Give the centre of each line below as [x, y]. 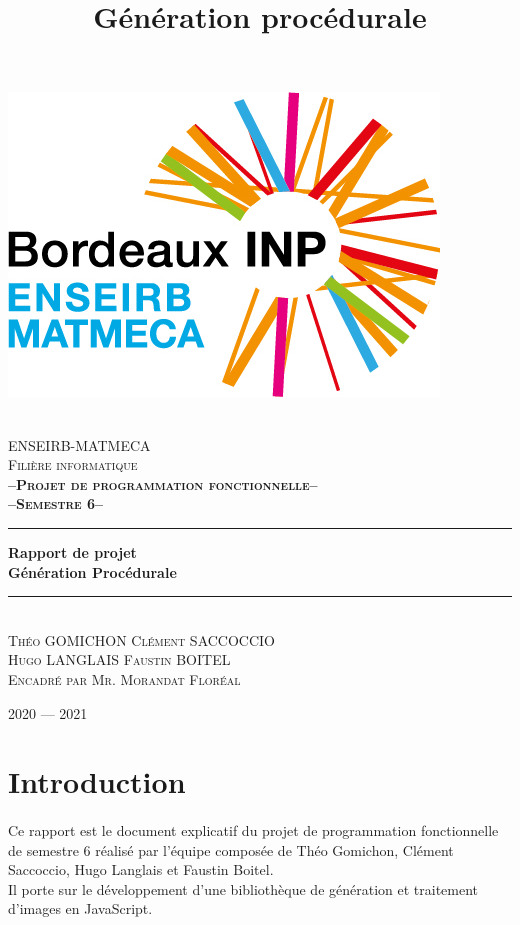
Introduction [97, 781]
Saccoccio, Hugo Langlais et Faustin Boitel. [141, 869]
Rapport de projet [72, 551]
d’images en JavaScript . [80, 908]
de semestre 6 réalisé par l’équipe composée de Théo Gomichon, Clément [231, 849]
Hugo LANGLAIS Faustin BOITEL [119, 659]
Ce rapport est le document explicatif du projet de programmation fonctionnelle [253, 830]
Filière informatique [73, 464]
